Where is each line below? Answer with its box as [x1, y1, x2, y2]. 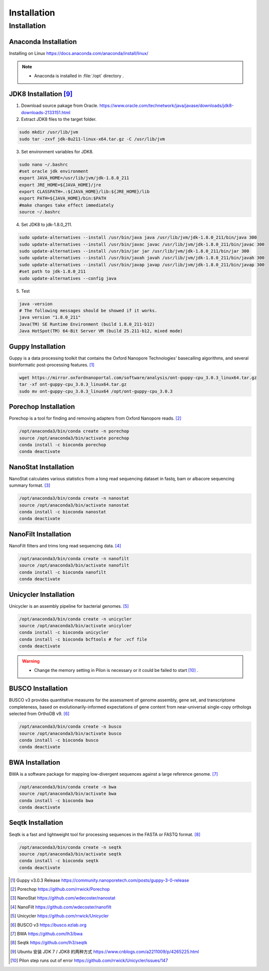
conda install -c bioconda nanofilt [19, 569, 107, 575]
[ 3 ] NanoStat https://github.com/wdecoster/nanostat [10, 895, 116, 901]
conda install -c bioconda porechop [19, 442, 107, 448]
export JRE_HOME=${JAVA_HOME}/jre [19, 182, 101, 187]
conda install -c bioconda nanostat [19, 509, 107, 515]
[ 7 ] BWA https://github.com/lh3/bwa [10, 931, 83, 937]
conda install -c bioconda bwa [19, 798, 94, 803]
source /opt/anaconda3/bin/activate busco [19, 731, 122, 736]
